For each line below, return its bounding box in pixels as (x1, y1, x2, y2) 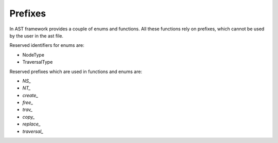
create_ (22, 92, 39, 98)
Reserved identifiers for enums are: (9, 42, 84, 48)
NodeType (22, 51, 45, 58)
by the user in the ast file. (9, 32, 64, 39)
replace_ (22, 121, 41, 127)
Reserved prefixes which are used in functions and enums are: (9, 68, 143, 75)
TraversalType (22, 59, 53, 65)
